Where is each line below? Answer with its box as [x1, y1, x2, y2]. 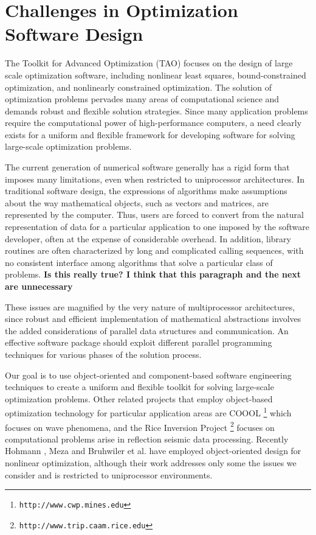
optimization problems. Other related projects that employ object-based [5, 392, 273, 405]
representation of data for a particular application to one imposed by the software [5, 220, 309, 233]
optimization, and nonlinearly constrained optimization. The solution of [5, 80, 272, 93]
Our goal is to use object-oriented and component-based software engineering [5, 368, 292, 381]
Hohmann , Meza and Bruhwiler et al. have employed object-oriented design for [5, 444, 301, 457]
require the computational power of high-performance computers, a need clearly [5, 116, 302, 129]
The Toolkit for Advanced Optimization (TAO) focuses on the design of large [5, 57, 293, 69]
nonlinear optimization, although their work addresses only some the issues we [5, 456, 297, 469]
